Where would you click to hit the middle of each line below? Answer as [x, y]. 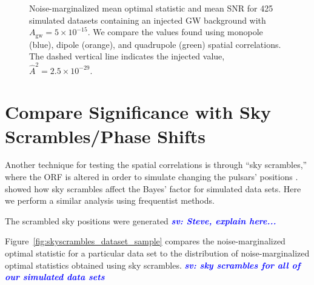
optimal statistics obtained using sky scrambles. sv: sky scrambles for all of [153, 265]
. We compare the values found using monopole [175, 32]
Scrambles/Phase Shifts [105, 136]
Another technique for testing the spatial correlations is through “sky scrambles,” [156, 165]
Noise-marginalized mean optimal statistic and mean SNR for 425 [151, 8]
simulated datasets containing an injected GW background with [148, 20]
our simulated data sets [55, 277]
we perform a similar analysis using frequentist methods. [110, 200]
